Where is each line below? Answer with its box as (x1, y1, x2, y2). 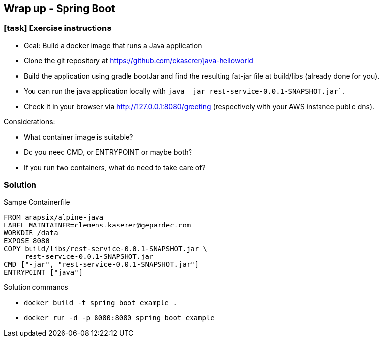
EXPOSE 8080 (4, 236, 50, 245)
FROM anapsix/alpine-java (4, 213, 104, 221)
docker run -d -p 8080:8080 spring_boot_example (24, 313, 215, 322)
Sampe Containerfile (4, 198, 70, 206)
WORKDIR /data (4, 228, 58, 237)
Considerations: (4, 117, 55, 126)
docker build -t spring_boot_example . (24, 298, 177, 307)
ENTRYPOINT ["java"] (4, 268, 83, 276)
